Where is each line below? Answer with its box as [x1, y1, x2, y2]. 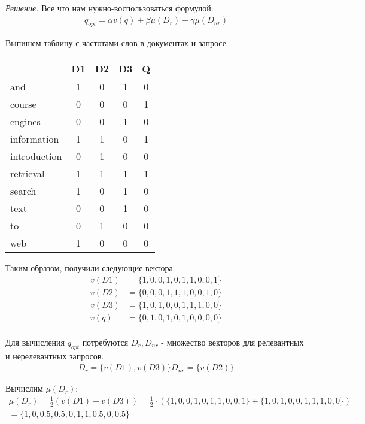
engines [10, 114, 41, 129]
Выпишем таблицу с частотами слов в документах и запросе [5, 37, 226, 49]
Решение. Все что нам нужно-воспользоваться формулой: [5, 2, 214, 14]
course [10, 97, 36, 111]
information [10, 132, 59, 146]
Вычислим [5, 382, 43, 395]
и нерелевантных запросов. [5, 349, 104, 362]
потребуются [82, 335, 129, 348]
